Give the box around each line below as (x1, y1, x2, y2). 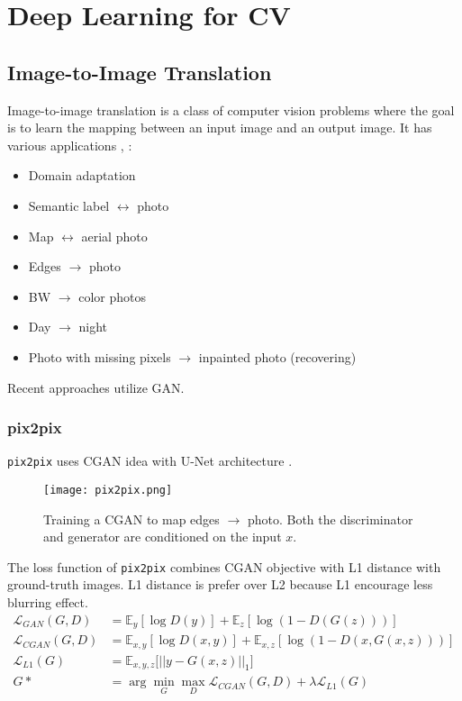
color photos (78, 287, 146, 305)
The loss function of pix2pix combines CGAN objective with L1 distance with (7, 557, 441, 576)
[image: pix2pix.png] (43, 483, 173, 496)
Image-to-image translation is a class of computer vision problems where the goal (7, 100, 455, 119)
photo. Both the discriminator (247, 509, 413, 528)
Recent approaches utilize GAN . (7, 378, 185, 396)
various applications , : (7, 135, 132, 154)
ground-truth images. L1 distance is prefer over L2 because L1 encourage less (7, 575, 433, 594)
